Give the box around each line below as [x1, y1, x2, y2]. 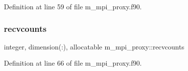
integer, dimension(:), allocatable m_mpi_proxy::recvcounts [4, 41, 185, 51]
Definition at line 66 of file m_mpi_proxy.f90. [4, 58, 142, 68]
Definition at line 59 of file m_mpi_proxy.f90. [4, 1, 142, 11]
